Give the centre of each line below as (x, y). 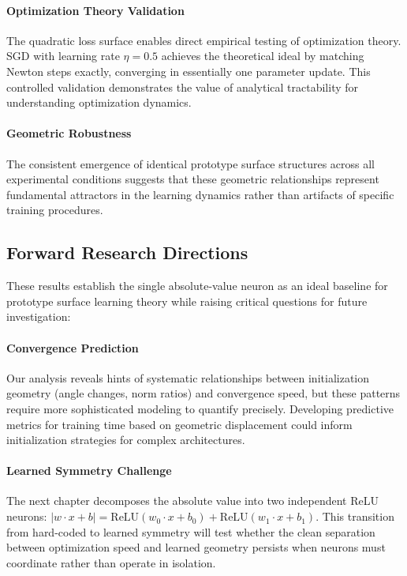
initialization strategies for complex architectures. (126, 440)
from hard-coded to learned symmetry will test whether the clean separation (191, 531)
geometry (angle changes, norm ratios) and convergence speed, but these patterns (203, 393)
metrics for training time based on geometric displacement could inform (179, 424)
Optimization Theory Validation (95, 10)
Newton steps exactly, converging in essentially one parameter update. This (189, 71)
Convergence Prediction (73, 347)
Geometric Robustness (69, 133)
